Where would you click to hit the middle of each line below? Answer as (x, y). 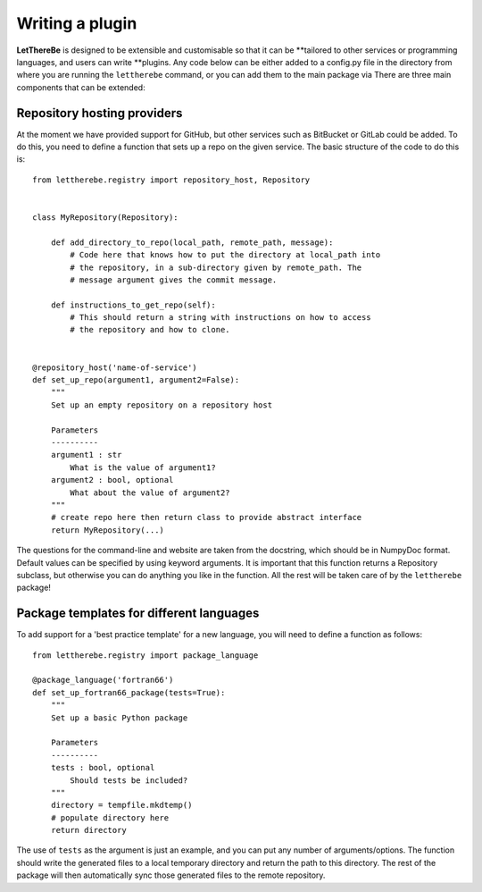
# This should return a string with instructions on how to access (220, 318)
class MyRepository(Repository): (105, 217)
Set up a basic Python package (119, 718)
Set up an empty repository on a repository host (161, 405)
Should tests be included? (129, 780)
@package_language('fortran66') (103, 680)
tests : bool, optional (103, 768)
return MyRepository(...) (108, 530)
